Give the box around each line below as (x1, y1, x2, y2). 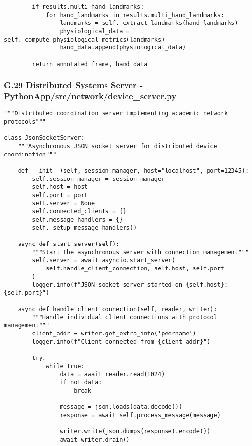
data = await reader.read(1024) (60, 371, 165, 378)
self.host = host (32, 183, 88, 191)
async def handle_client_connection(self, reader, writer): (18, 306, 217, 313)
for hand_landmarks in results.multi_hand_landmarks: (45, 11, 225, 19)
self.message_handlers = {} (32, 216, 123, 223)
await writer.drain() (60, 436, 130, 443)
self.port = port (32, 191, 88, 199)
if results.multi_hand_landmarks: (32, 3, 144, 10)
